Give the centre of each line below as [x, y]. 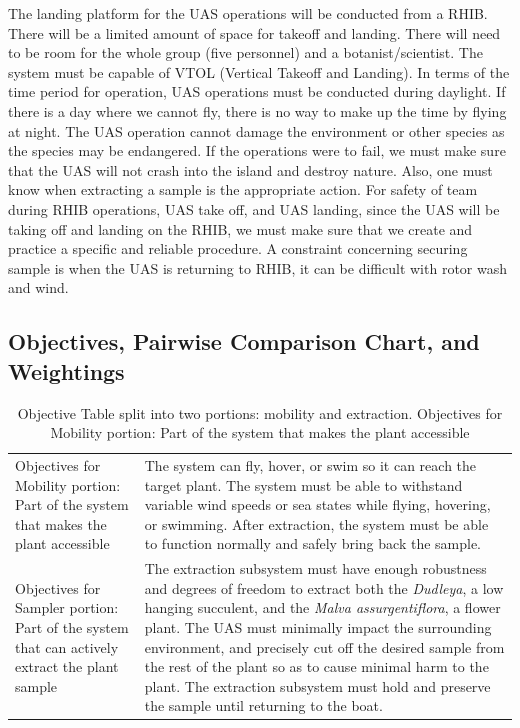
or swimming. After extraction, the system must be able [316, 523]
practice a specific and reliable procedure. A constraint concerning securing [238, 248]
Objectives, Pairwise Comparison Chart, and [244, 341]
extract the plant [67, 666]
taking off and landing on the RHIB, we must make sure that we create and [240, 228]
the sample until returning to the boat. [263, 705]
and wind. [38, 287]
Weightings [66, 370]
